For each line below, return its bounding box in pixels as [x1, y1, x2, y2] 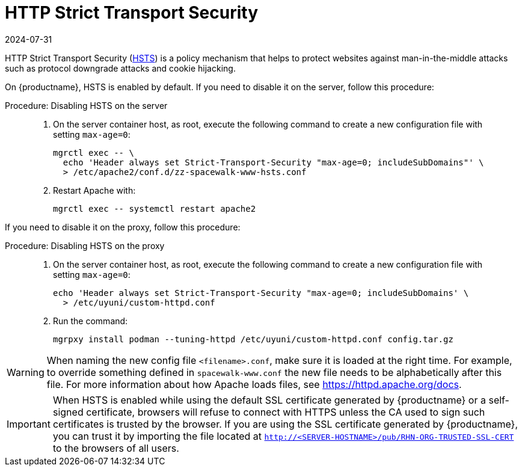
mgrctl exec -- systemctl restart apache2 [53, 203, 256, 214]
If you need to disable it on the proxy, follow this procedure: [5, 221, 241, 232]
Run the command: [53, 315, 128, 326]
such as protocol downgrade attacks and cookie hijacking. [5, 63, 236, 73]
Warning [7, 366, 45, 378]
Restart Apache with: [53, 185, 136, 195]
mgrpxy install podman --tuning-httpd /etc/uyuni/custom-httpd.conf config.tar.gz [53, 334, 453, 344]
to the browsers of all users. [52, 442, 179, 454]
